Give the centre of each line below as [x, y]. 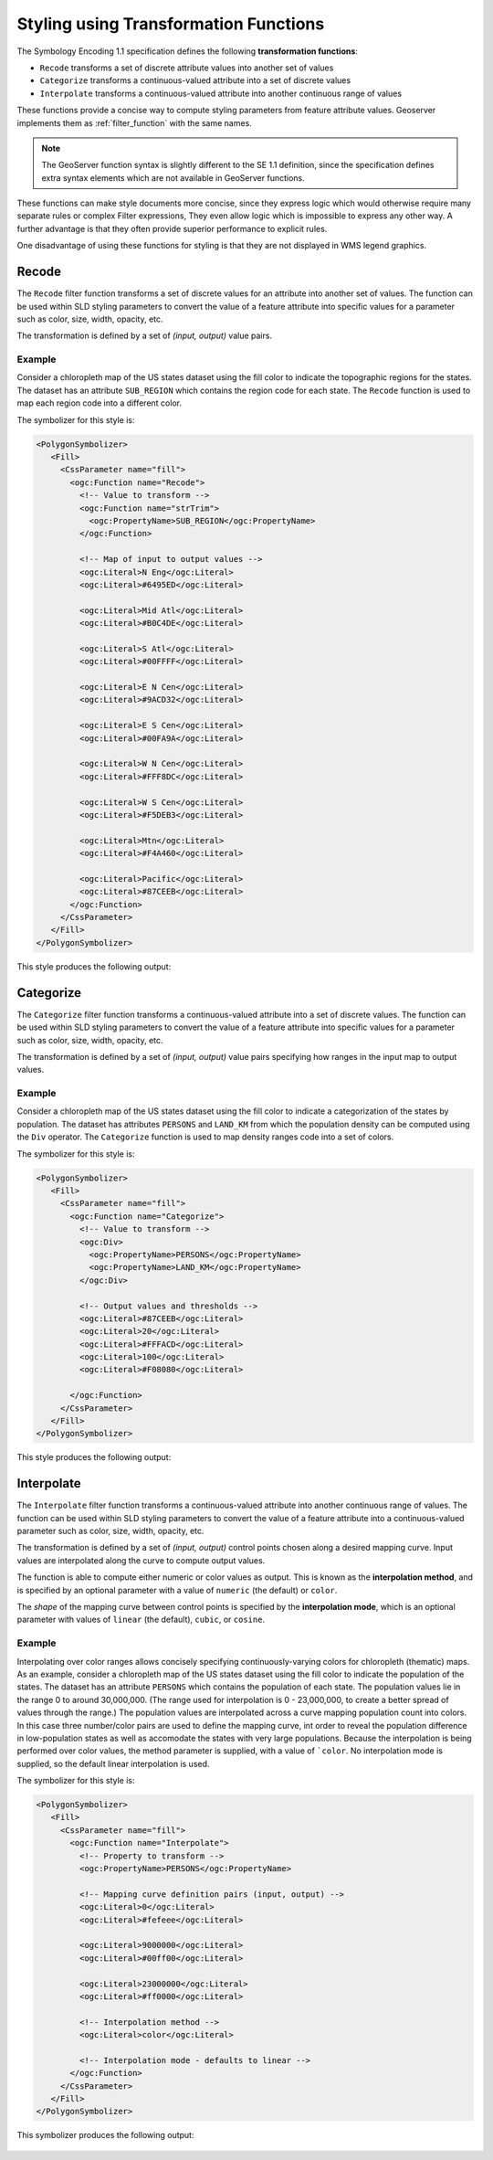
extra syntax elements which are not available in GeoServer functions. [173, 177]
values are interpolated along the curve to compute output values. [141, 1560]
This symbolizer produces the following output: [105, 2135]
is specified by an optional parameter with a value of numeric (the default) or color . [177, 1590]
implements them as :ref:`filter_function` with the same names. [135, 122]
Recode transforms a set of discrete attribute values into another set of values [187, 68]
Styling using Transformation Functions [171, 24]
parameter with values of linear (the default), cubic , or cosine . [141, 1620]
